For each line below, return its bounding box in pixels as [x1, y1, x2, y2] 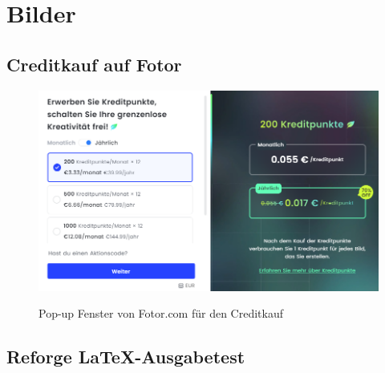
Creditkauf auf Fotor [6, 51, 182, 76]
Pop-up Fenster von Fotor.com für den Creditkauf [38, 305, 283, 322]
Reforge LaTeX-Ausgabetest [6, 344, 245, 369]
